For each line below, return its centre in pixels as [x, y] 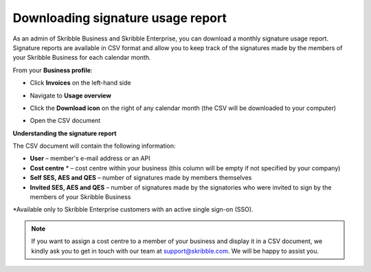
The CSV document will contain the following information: [94, 146]
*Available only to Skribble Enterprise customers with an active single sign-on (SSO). [133, 209]
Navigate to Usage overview [70, 95]
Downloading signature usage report [120, 18]
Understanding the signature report [65, 133]
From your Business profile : [53, 70]
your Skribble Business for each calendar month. [82, 58]
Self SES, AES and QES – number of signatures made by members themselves [141, 178]
